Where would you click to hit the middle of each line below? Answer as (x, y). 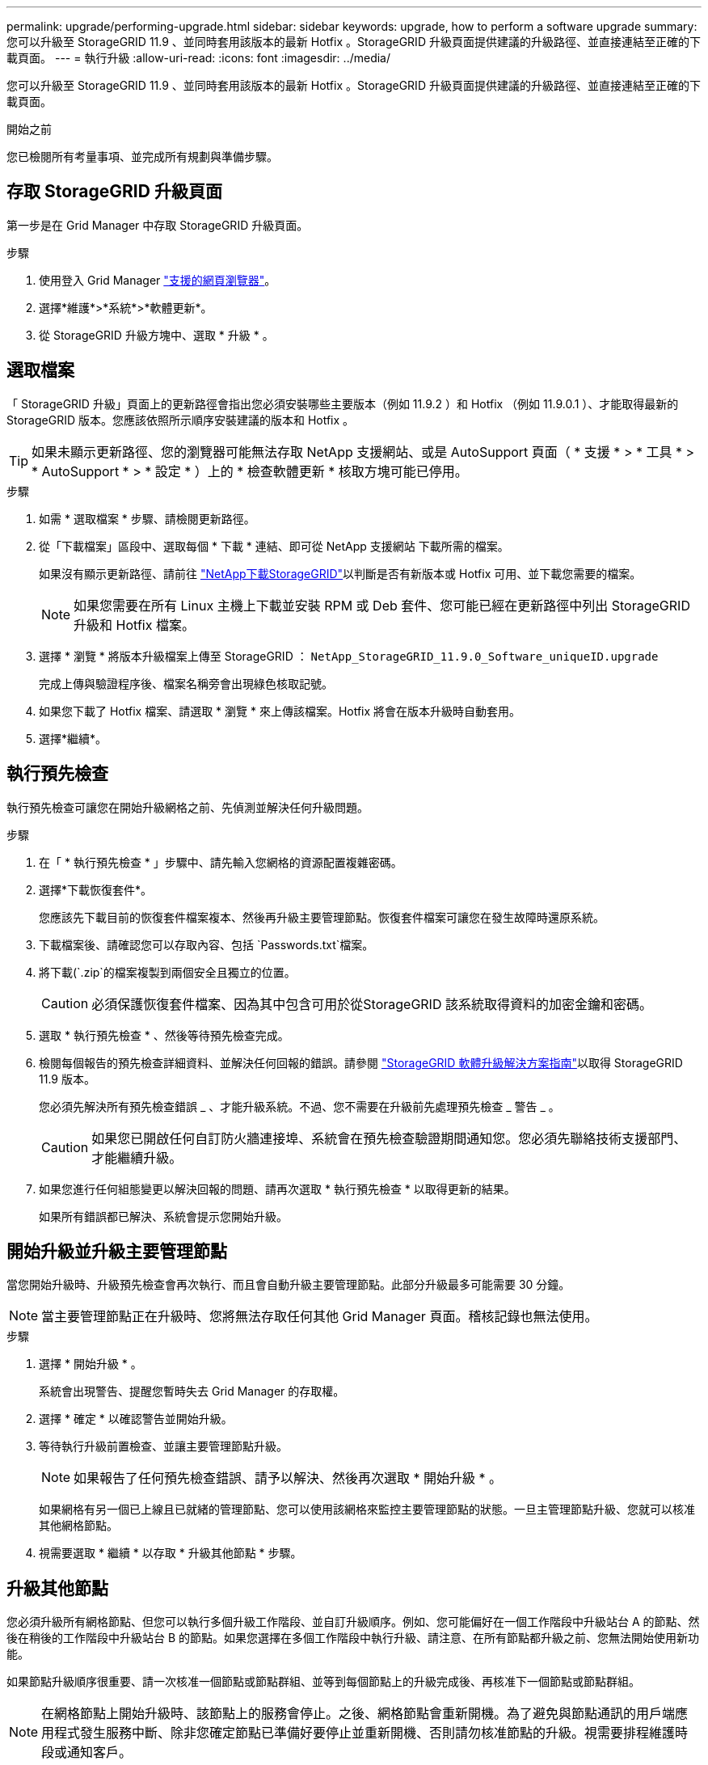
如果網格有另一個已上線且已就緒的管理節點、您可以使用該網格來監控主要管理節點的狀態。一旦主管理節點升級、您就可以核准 (367, 1510)
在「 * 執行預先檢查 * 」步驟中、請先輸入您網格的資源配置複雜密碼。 (221, 862)
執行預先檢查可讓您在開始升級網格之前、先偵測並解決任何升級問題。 (188, 807)
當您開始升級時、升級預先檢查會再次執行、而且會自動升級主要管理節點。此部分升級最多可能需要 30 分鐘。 (289, 1285)
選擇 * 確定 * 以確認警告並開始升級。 (136, 1419)
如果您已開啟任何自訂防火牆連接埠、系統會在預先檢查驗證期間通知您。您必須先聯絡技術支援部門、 (389, 1138)
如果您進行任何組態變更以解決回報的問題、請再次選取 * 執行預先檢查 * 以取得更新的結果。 (277, 1189)
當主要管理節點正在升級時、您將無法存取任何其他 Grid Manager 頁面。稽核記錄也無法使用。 (320, 1317)
